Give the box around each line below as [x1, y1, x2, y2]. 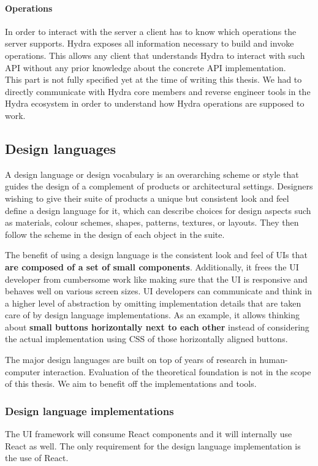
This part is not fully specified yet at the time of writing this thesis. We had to [5, 73, 302, 86]
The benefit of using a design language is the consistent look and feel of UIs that [5, 248, 308, 261]
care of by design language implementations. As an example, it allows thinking [5, 308, 300, 321]
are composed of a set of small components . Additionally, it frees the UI [5, 260, 299, 273]
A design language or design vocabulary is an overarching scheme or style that [5, 167, 299, 180]
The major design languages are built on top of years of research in [5, 353, 257, 366]
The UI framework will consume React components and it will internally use [5, 427, 292, 440]
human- [259, 353, 288, 366]
